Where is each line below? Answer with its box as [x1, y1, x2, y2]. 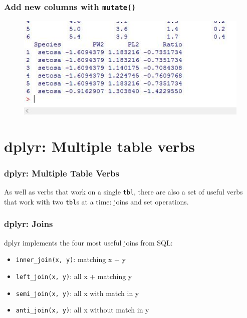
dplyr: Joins [4, 217, 53, 230]
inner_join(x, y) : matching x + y [16, 254, 126, 264]
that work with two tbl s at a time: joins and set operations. [4, 196, 189, 206]
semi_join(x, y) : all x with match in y [16, 287, 139, 298]
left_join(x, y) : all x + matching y [16, 270, 132, 281]
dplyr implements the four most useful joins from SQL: [4, 237, 173, 247]
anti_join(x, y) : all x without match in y [16, 304, 149, 315]
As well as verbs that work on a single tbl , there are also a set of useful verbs [4, 186, 243, 197]
